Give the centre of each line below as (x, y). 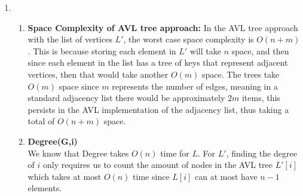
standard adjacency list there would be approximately (126, 98)
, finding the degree (261, 153)
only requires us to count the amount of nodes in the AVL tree (158, 165)
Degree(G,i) (53, 141)
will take (205, 50)
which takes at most (65, 176)
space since (79, 86)
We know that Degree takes (78, 153)
